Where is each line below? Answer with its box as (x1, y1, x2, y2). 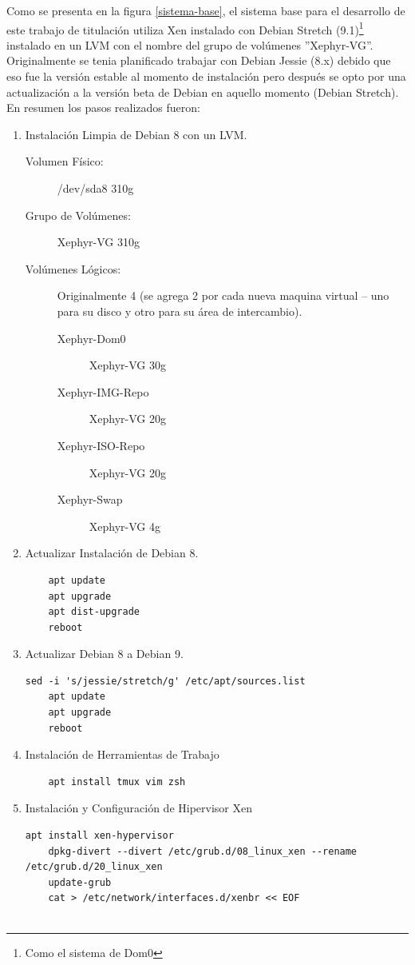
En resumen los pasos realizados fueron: (6, 99, 200, 116)
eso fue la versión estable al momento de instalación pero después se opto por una (6, 68, 406, 85)
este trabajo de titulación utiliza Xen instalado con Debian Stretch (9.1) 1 (6, 18, 364, 38)
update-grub (48, 876, 112, 888)
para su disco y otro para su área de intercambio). (57, 302, 302, 319)
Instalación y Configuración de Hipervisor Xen (25, 800, 252, 816)
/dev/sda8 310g (57, 180, 134, 196)
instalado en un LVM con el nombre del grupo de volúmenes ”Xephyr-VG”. (6, 36, 373, 53)
